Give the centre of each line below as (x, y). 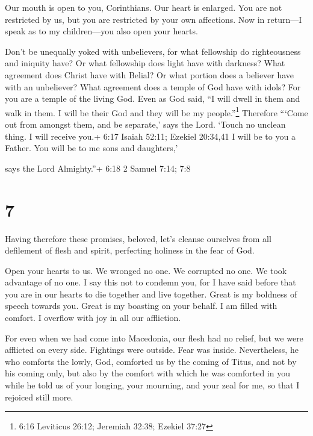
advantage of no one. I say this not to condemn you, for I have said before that (150, 282)
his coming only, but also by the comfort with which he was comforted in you (147, 373)
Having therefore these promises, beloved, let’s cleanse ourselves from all (138, 238)
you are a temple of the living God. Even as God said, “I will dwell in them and (153, 98)
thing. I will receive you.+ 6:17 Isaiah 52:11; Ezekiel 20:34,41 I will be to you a (150, 136)
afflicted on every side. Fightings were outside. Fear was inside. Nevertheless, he (152, 350)
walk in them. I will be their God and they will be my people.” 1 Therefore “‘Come (156, 111)
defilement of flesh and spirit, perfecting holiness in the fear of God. (130, 250)
